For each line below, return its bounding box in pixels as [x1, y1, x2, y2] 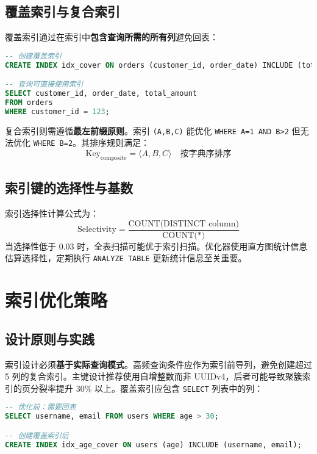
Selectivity [77, 225, 116, 234]
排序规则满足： [90, 136, 150, 149]
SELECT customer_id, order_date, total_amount [5, 89, 197, 98]
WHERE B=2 [33, 139, 73, 148]
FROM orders [5, 98, 53, 107]
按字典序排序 [180, 150, 232, 159]
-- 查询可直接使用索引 [5, 80, 84, 89]
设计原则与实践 [5, 329, 94, 348]
